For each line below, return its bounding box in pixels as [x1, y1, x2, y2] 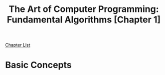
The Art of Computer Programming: [8, 3, 159, 15]
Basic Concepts [5, 60, 72, 71]
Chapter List [5, 42, 31, 48]
